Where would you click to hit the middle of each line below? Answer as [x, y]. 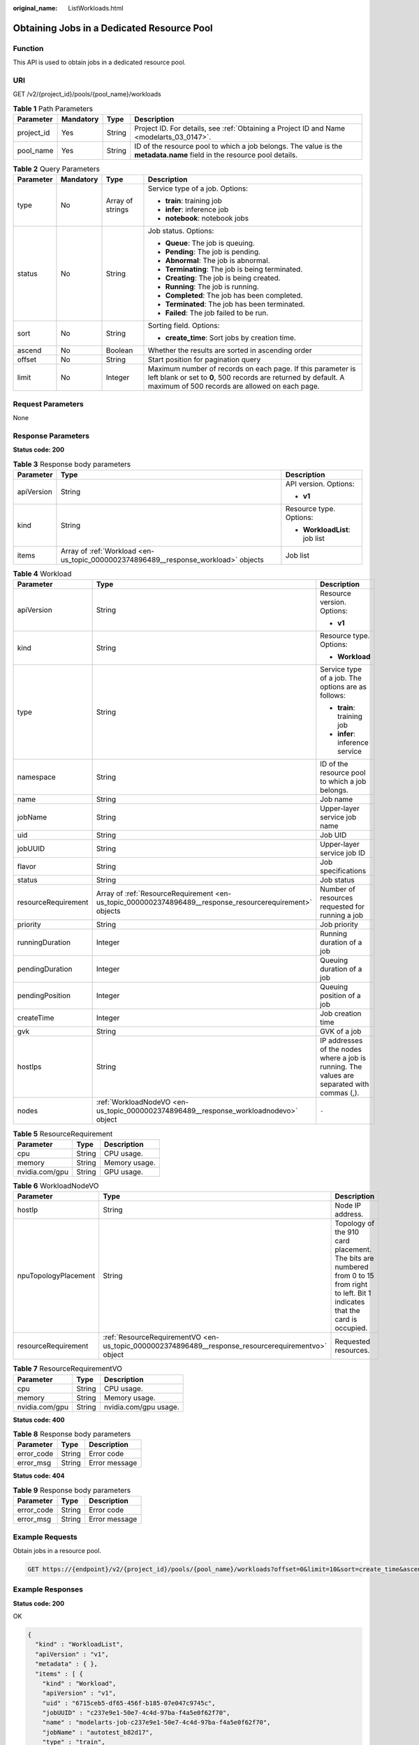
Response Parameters [51, 436]
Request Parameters [48, 403]
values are [337, 1076]
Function [28, 48]
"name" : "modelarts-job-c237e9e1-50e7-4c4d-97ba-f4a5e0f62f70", [156, 1723]
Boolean [119, 350]
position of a [340, 996]
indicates [350, 1302]
